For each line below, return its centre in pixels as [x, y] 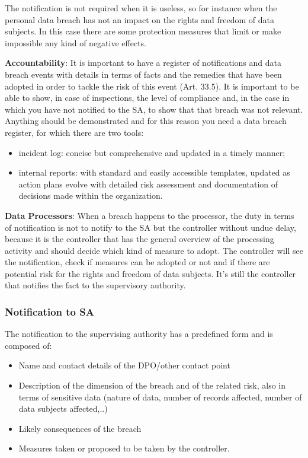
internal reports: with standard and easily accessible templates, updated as [154, 172]
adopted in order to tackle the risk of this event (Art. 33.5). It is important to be [152, 86]
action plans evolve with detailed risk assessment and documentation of [148, 184]
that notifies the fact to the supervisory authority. [95, 285]
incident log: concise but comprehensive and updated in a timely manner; [152, 152]
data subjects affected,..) [63, 408]
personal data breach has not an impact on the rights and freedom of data [140, 19]
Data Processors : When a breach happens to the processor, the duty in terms [150, 215]
